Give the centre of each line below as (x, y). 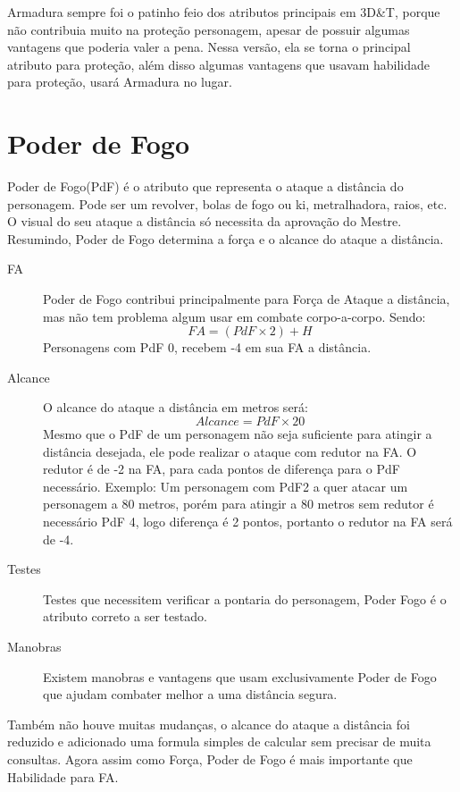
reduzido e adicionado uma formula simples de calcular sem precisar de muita (219, 741)
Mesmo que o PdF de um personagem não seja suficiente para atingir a (238, 434)
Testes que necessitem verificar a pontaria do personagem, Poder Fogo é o (245, 598)
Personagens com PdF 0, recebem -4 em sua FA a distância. (207, 347)
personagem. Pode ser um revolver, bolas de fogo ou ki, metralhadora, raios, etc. (227, 203)
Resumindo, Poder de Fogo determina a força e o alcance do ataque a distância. (226, 238)
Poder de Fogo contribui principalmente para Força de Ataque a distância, (247, 299)
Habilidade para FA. (63, 776)
